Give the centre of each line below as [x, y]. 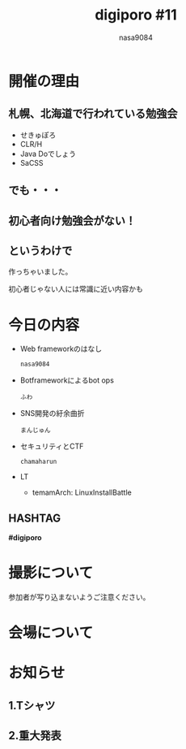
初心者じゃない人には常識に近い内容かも [76, 289]
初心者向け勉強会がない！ [72, 221]
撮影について [51, 573]
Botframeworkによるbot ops [67, 380]
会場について [51, 633]
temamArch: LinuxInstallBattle [82, 492]
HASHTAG [35, 518]
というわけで [40, 251]
